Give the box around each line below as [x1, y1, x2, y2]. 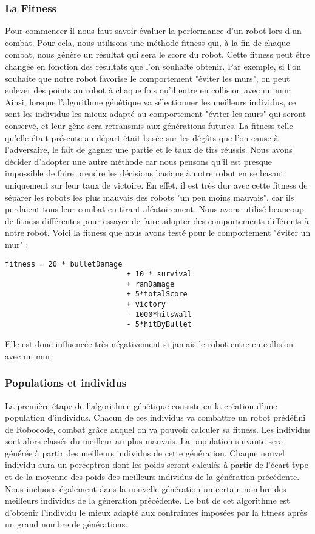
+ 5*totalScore [126, 290, 188, 299]
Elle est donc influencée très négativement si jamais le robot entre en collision [5, 338, 294, 350]
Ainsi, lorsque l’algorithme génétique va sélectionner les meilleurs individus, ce [5, 95, 296, 108]
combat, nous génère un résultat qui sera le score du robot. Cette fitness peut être [5, 48, 310, 61]
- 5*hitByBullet [126, 320, 192, 329]
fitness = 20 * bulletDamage [5, 259, 123, 269]
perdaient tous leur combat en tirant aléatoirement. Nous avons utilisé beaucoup [5, 202, 304, 215]
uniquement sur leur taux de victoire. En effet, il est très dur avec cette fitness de [5, 178, 308, 191]
